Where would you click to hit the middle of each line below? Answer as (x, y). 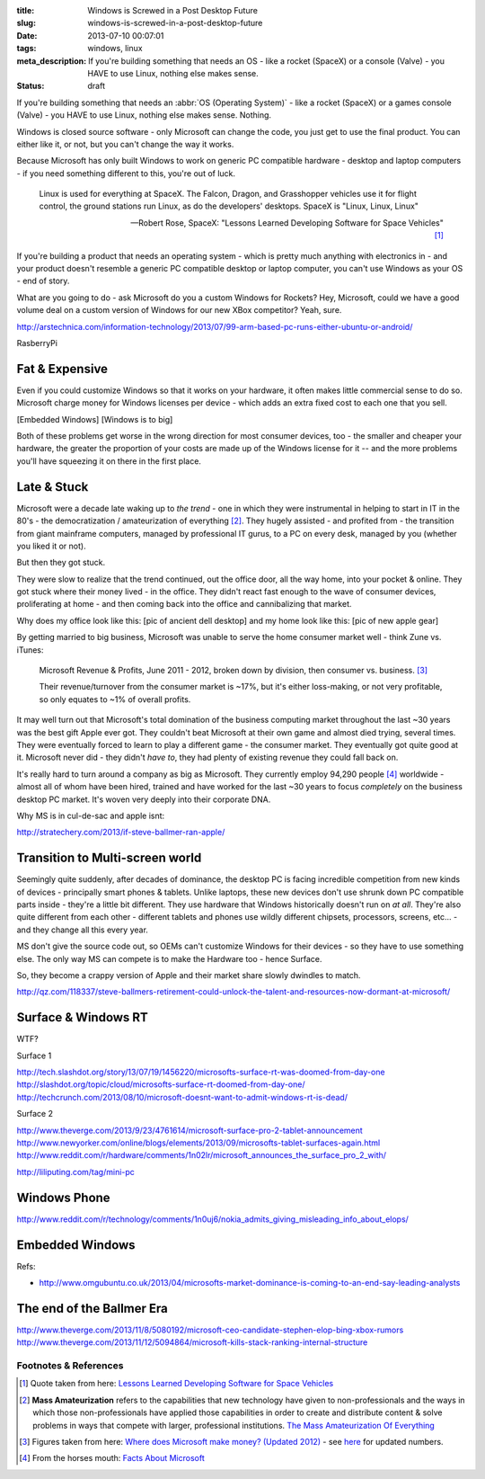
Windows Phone (64, 1197)
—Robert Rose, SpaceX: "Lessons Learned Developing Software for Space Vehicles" (287, 223)
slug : (26, 23)
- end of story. (43, 281)
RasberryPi (37, 343)
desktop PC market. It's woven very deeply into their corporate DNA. (144, 799)
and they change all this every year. (82, 930)
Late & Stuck (53, 487)
